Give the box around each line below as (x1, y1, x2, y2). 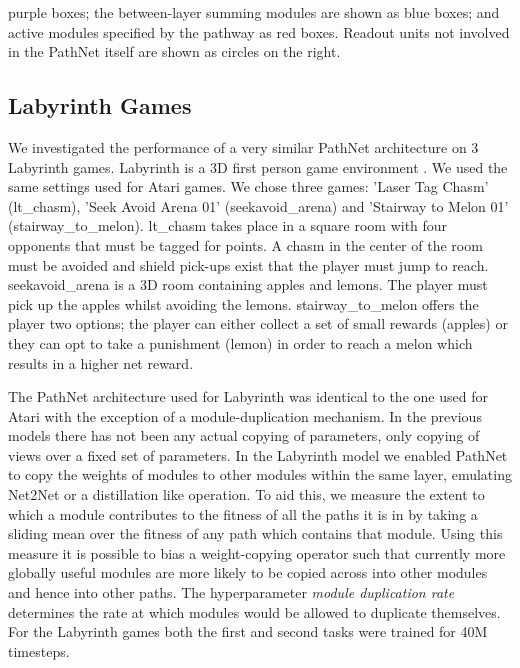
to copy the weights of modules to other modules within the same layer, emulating (8, 464, 512, 485)
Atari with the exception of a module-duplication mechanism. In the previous (8, 405, 482, 426)
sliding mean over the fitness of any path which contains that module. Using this (8, 523, 503, 544)
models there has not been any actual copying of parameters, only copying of (8, 425, 480, 446)
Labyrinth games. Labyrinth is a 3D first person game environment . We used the (8, 156, 508, 177)
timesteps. (8, 640, 70, 661)
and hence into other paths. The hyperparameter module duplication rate (8, 582, 455, 603)
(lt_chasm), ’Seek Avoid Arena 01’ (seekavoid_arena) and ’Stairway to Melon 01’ (8, 195, 509, 216)
